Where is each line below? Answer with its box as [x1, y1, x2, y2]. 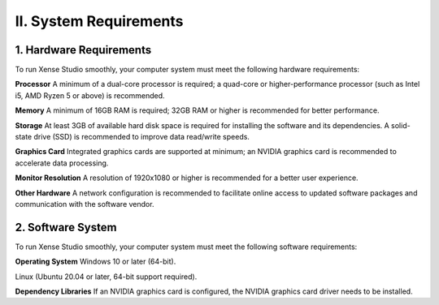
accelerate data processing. [15, 158, 109, 168]
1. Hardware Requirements [15, 43, 152, 57]
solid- [390, 120, 411, 130]
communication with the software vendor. [15, 199, 154, 208]
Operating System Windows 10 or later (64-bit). [15, 256, 176, 267]
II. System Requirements [15, 12, 184, 30]
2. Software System [15, 220, 117, 234]
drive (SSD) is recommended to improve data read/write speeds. [33, 132, 250, 142]
